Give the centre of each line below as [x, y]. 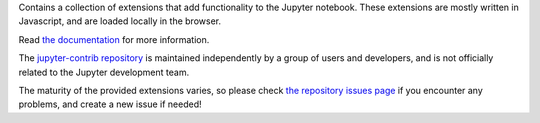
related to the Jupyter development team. [104, 72]
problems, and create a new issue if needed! [110, 104]
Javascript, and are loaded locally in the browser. [120, 21]
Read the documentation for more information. [114, 39]
